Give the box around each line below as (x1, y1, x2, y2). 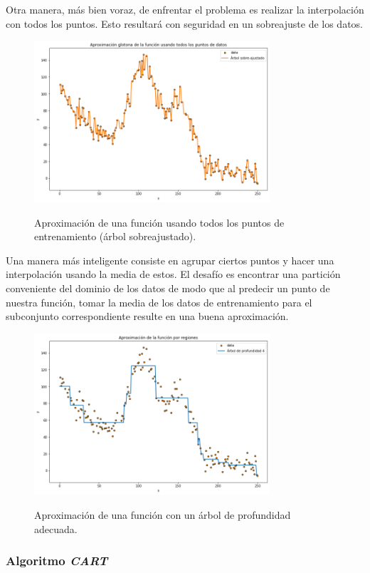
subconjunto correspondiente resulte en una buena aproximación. (6, 309, 289, 324)
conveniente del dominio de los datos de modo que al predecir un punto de (6, 280, 330, 295)
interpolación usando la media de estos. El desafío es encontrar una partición (6, 267, 341, 282)
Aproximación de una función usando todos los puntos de (34, 215, 285, 229)
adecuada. (34, 521, 78, 536)
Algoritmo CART (6, 552, 108, 569)
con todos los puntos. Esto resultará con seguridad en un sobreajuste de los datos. (6, 16, 364, 31)
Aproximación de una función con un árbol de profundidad (34, 507, 291, 522)
